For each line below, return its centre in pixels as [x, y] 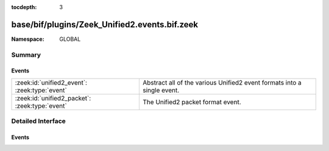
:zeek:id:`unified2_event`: [51, 82]
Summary [26, 55]
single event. [161, 90]
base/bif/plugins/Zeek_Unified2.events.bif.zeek [104, 24]
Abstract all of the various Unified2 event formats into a [222, 82]
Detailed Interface [39, 121]
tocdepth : [24, 7]
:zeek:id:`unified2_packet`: [53, 98]
